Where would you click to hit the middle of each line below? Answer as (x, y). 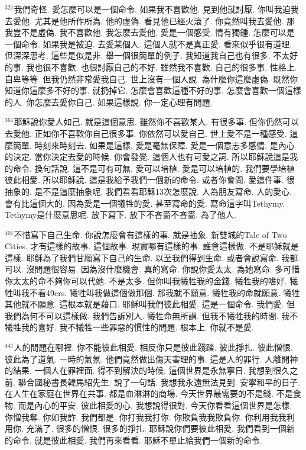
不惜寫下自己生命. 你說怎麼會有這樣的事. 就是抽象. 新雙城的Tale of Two (150, 234)
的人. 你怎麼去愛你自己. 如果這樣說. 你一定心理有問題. (109, 102)
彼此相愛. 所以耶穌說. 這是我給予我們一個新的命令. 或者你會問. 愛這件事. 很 (150, 180)
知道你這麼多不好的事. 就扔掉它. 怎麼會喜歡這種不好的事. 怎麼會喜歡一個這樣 (153, 90)
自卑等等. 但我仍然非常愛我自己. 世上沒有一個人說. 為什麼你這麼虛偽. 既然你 (152, 78)
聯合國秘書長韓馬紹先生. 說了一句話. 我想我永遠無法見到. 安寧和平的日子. (159, 382)
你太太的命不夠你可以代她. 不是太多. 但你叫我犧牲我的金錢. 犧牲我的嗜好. (146, 281)
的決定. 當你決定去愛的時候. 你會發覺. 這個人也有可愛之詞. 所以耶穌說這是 (147, 157)
